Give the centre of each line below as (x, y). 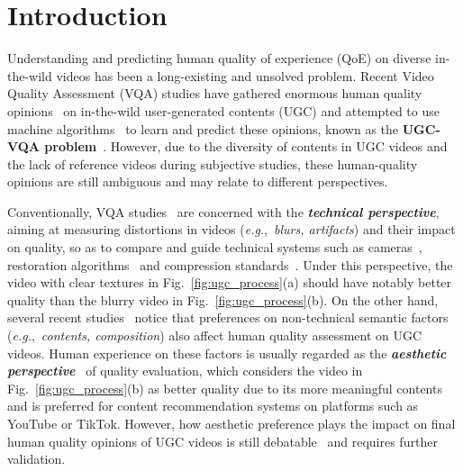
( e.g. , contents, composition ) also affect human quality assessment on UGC (215, 335)
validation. (36, 459)
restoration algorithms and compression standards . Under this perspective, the (230, 264)
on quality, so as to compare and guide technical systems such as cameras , (215, 247)
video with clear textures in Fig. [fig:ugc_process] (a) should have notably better (230, 282)
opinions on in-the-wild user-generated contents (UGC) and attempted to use (223, 110)
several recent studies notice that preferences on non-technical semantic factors (228, 317)
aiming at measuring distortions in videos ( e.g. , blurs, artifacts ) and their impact (231, 229)
